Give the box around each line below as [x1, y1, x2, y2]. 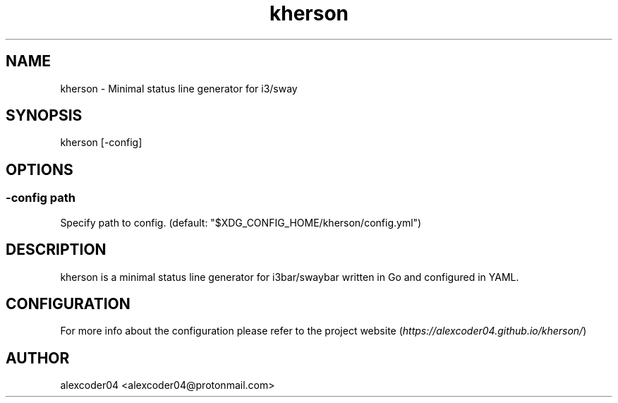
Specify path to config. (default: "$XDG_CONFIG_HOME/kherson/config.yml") [60, 216, 422, 229]
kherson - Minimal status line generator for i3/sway [60, 82, 298, 95]
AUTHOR [6, 349, 70, 367]
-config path [6, 191, 75, 205]
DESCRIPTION [6, 241, 107, 259]
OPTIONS [6, 160, 73, 179]
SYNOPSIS [6, 107, 83, 125]
